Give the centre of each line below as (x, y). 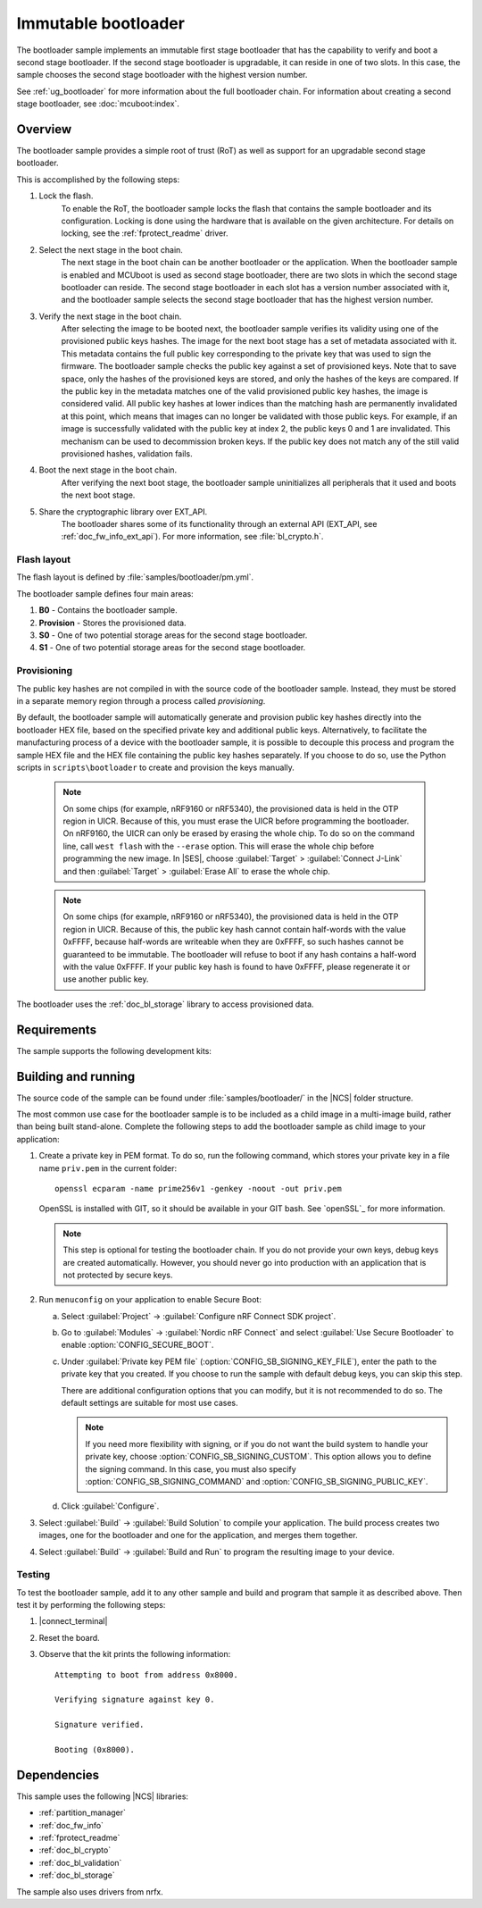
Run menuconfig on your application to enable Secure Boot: (150, 1300)
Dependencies (58, 1774)
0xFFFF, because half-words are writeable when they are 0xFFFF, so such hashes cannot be (233, 941)
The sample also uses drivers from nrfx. (90, 1891)
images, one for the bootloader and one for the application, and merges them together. (198, 1536)
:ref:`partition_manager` (83, 1812)
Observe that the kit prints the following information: (135, 1654)
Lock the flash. (66, 196)
